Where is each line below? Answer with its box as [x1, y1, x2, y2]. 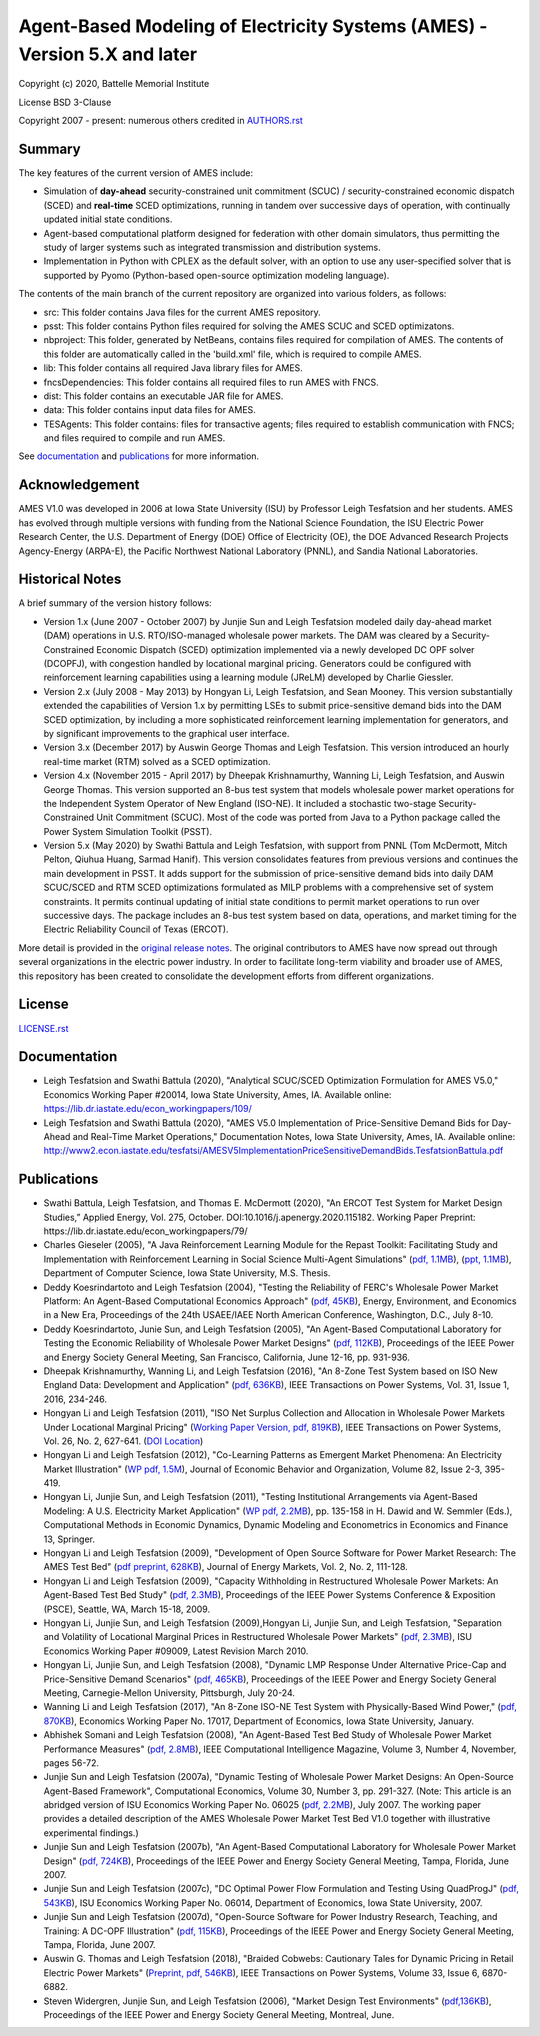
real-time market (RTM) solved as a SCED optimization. [43, 755, 271, 767]
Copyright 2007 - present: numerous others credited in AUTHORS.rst [18, 115, 304, 127]
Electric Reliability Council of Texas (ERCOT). [43, 923, 229, 935]
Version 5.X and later [18, 43, 198, 65]
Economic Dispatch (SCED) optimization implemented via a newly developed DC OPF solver [96, 643, 475, 655]
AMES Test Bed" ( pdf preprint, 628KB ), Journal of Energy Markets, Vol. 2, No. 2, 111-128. [43, 1561, 409, 1573]
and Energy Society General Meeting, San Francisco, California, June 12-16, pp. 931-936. [43, 1351, 410, 1363]
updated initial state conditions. [43, 213, 173, 225]
